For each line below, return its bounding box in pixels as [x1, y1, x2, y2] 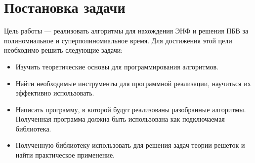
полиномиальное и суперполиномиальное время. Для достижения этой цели [4, 35, 232, 45]
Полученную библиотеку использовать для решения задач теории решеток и [15, 140, 245, 150]
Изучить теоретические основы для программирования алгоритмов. [15, 61, 219, 71]
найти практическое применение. [15, 150, 115, 160]
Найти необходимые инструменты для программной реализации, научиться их [15, 78, 251, 88]
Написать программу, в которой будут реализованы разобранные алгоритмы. [15, 104, 246, 114]
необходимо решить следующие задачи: [4, 45, 123, 55]
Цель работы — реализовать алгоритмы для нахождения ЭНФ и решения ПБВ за [4, 26, 249, 36]
